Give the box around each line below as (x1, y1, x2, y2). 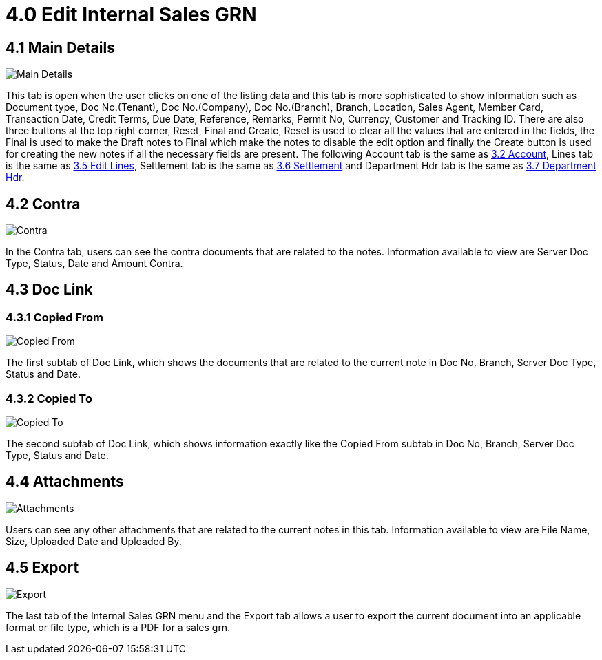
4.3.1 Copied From (6, 310, 104, 324)
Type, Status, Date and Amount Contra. (6, 257, 183, 270)
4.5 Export (6, 559, 79, 577)
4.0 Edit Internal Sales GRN (6, 3, 257, 26)
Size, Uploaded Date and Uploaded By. (6, 535, 182, 547)
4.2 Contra (6, 195, 81, 213)
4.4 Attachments (6, 473, 124, 491)
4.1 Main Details (6, 39, 115, 56)
